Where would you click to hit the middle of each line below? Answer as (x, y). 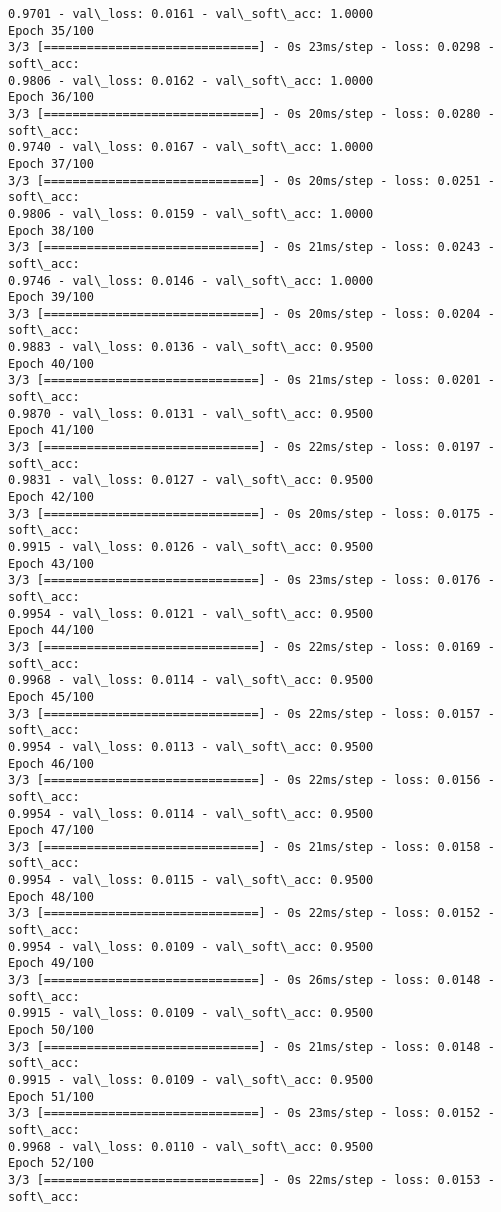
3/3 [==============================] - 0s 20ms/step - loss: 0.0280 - (251, 113)
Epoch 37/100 (51, 163)
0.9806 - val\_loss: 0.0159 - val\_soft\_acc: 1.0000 (191, 213)
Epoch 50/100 (51, 1030)
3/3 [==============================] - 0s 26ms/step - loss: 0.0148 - (251, 980)
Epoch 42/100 (51, 497)
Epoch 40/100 (51, 363)
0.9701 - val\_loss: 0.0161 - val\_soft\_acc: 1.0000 (191, 14)
